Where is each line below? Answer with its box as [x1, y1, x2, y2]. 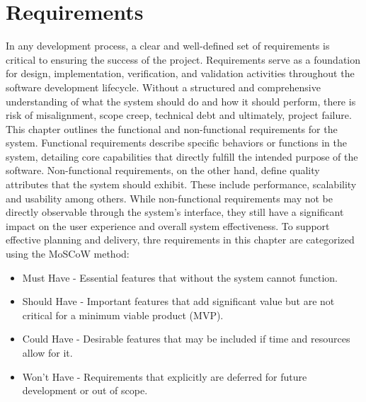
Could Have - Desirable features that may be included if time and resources [22, 331, 350, 346]
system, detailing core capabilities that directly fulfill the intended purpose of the [6, 149, 358, 163]
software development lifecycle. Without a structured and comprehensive [6, 79, 321, 94]
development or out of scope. [22, 383, 148, 398]
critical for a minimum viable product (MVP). [22, 307, 224, 322]
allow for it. [22, 345, 73, 360]
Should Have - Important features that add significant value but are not [22, 294, 335, 309]
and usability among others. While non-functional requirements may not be [6, 190, 333, 205]
